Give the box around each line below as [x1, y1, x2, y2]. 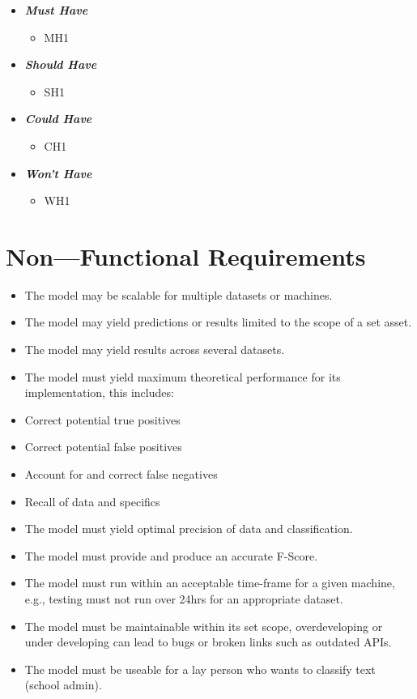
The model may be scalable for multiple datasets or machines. [24, 286, 333, 303]
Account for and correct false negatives [24, 466, 218, 483]
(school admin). [24, 676, 102, 693]
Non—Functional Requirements [6, 239, 366, 272]
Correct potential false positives [24, 438, 182, 455]
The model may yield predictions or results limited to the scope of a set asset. [24, 313, 412, 330]
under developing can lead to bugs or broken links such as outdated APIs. [24, 633, 392, 650]
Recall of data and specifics [24, 492, 160, 509]
